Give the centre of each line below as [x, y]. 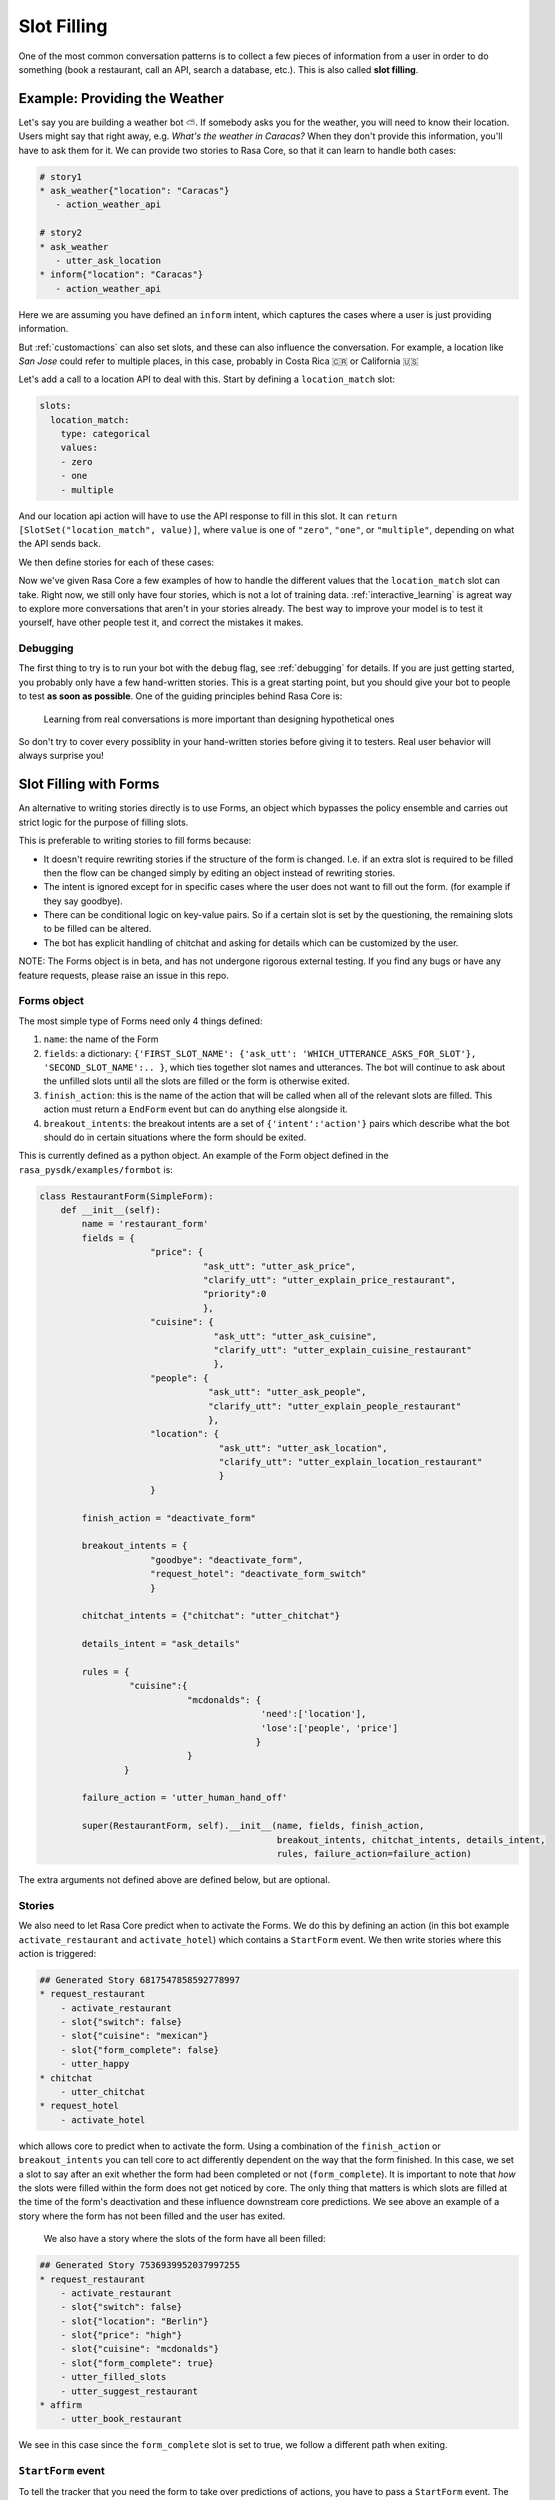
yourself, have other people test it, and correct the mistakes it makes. [161, 622]
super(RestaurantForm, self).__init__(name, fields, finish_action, [253, 1826]
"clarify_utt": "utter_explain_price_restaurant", [329, 1280]
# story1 [61, 176]
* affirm [61, 2405]
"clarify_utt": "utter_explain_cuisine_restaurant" [342, 1349]
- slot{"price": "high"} [121, 2335]
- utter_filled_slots [113, 2377]
